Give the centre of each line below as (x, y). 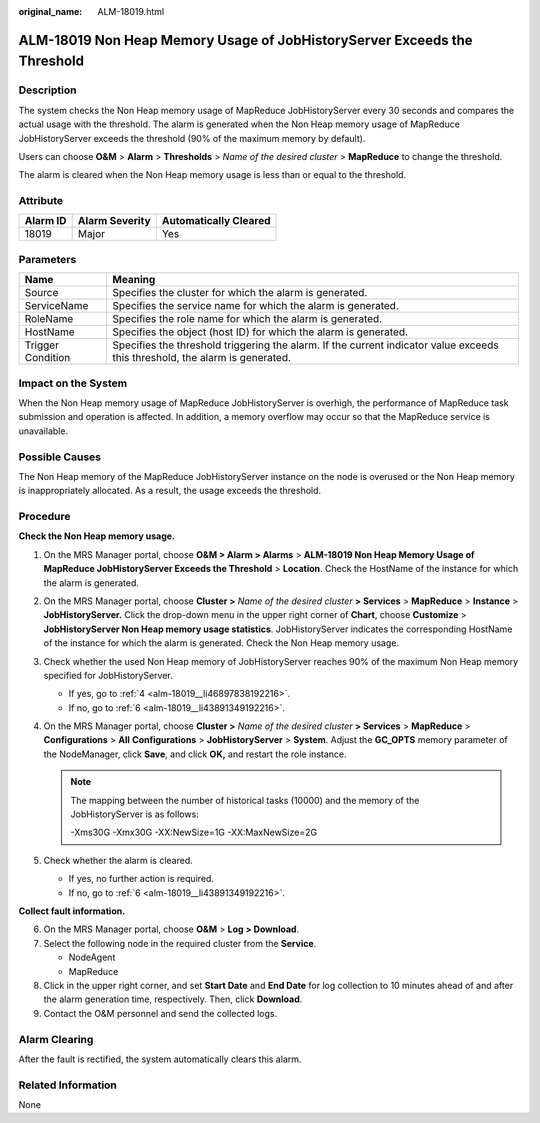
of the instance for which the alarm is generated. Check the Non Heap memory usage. (221, 643)
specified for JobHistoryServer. (108, 675)
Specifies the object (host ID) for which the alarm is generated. (260, 332)
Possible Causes (60, 457)
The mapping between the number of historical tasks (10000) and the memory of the (245, 800)
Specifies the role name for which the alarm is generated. (247, 319)
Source (41, 293)
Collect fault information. (72, 911)
